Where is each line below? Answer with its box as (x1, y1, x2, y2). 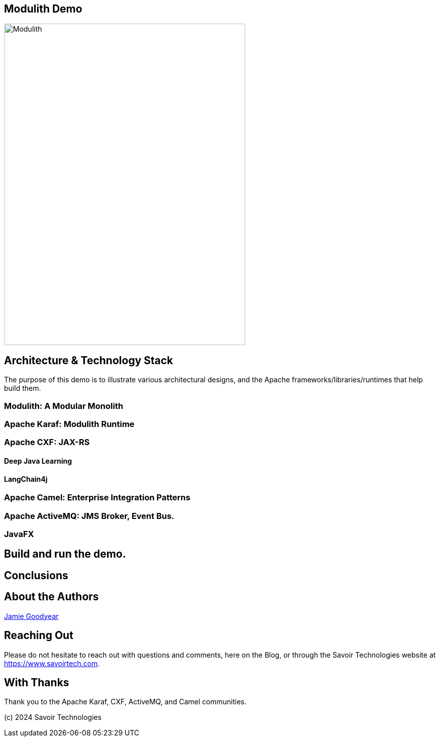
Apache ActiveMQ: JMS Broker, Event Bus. (4, 510, 174, 521)
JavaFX (4, 528, 34, 539)
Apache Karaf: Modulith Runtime (4, 419, 135, 430)
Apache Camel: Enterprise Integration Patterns (4, 492, 190, 503)
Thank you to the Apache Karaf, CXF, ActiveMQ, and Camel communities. (4, 697, 247, 706)
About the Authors (4, 590, 99, 603)
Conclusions (4, 569, 68, 582)
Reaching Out (4, 629, 73, 642)
